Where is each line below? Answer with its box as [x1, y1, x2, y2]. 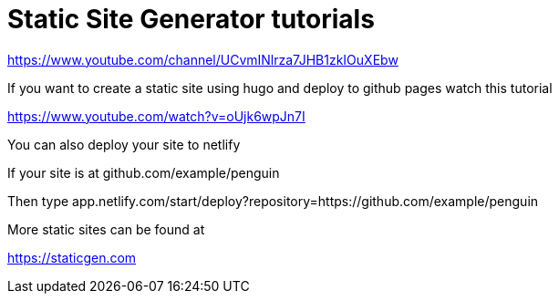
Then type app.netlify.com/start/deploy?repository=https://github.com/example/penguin [7, 192, 539, 209]
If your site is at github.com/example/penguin [7, 164, 280, 181]
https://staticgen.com [7, 249, 137, 265]
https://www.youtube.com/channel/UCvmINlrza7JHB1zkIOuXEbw [7, 51, 399, 67]
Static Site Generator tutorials [7, 4, 375, 35]
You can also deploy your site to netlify [7, 136, 241, 152]
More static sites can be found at [7, 221, 205, 237]
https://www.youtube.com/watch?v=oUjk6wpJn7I [7, 108, 305, 124]
